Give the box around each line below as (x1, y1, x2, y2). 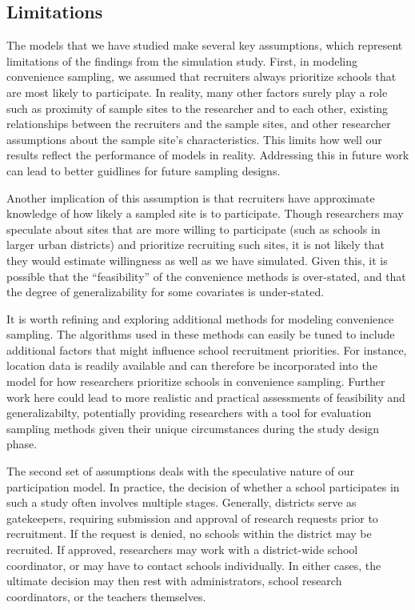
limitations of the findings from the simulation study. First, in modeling (6, 52, 357, 69)
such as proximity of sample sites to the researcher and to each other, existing (6, 99, 389, 116)
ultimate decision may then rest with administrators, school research (6, 572, 342, 589)
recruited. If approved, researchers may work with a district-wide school (6, 541, 358, 558)
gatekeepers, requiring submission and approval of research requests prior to (6, 509, 378, 526)
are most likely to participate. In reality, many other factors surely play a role (6, 83, 388, 100)
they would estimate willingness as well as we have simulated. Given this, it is (6, 251, 388, 268)
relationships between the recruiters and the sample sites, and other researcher (6, 115, 391, 132)
